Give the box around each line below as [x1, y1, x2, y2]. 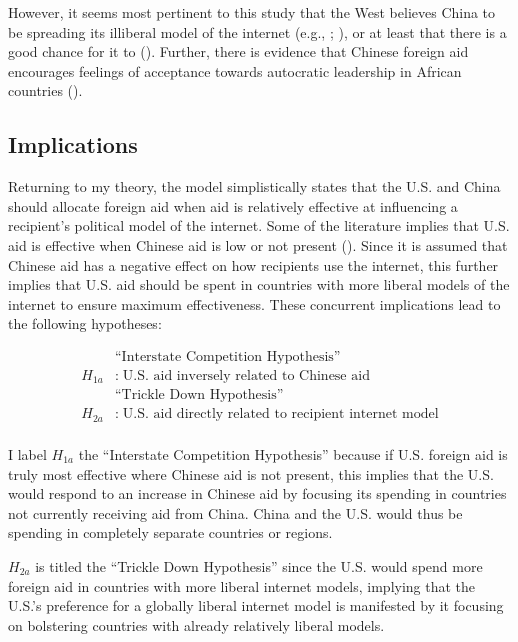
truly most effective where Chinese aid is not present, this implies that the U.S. [8, 463, 494, 484]
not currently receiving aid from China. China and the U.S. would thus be [8, 502, 463, 523]
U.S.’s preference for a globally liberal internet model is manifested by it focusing [8, 595, 504, 616]
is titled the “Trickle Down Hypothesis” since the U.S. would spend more [35, 555, 483, 576]
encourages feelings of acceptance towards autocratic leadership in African [8, 60, 462, 81]
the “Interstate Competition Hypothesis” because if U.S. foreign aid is [78, 443, 508, 464]
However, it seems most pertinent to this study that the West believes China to [8, 2, 496, 22]
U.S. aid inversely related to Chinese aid [122, 368, 370, 383]
